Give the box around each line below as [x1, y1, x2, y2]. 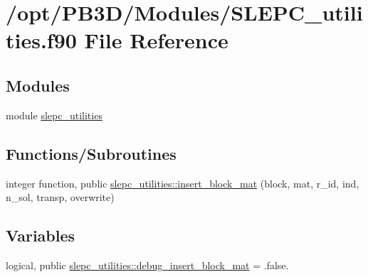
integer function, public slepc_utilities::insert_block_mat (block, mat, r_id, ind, [6, 175, 359, 190]
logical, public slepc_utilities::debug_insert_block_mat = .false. [6, 257, 289, 272]
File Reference [84, 26, 228, 55]
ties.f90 [6, 26, 77, 55]
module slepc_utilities [6, 107, 102, 122]
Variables [6, 224, 75, 246]
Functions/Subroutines [6, 142, 177, 164]
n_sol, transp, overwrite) [6, 190, 115, 205]
